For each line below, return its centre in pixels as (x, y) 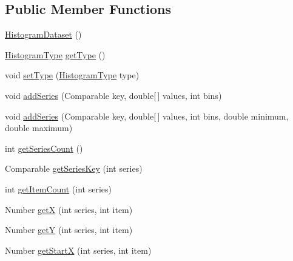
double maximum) (39, 128)
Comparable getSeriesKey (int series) (74, 168)
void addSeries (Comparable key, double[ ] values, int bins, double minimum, (147, 116)
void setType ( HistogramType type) (72, 75)
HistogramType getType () (55, 54)
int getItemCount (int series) (58, 188)
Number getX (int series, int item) (69, 209)
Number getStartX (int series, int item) (78, 250)
